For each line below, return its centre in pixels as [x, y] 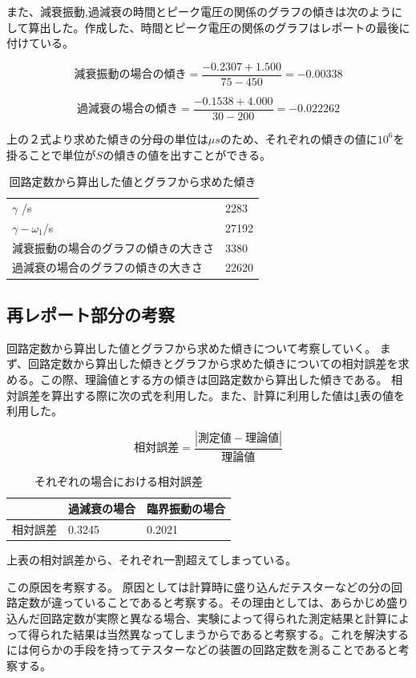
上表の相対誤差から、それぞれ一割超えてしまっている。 [152, 560]
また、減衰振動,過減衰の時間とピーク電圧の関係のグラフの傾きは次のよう [199, 11]
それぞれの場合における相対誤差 [119, 480]
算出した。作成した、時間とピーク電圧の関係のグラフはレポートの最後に [219, 27]
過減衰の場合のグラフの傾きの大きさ [107, 267]
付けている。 [40, 43]
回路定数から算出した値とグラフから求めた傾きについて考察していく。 [192, 347]
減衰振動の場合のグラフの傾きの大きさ [113, 247]
